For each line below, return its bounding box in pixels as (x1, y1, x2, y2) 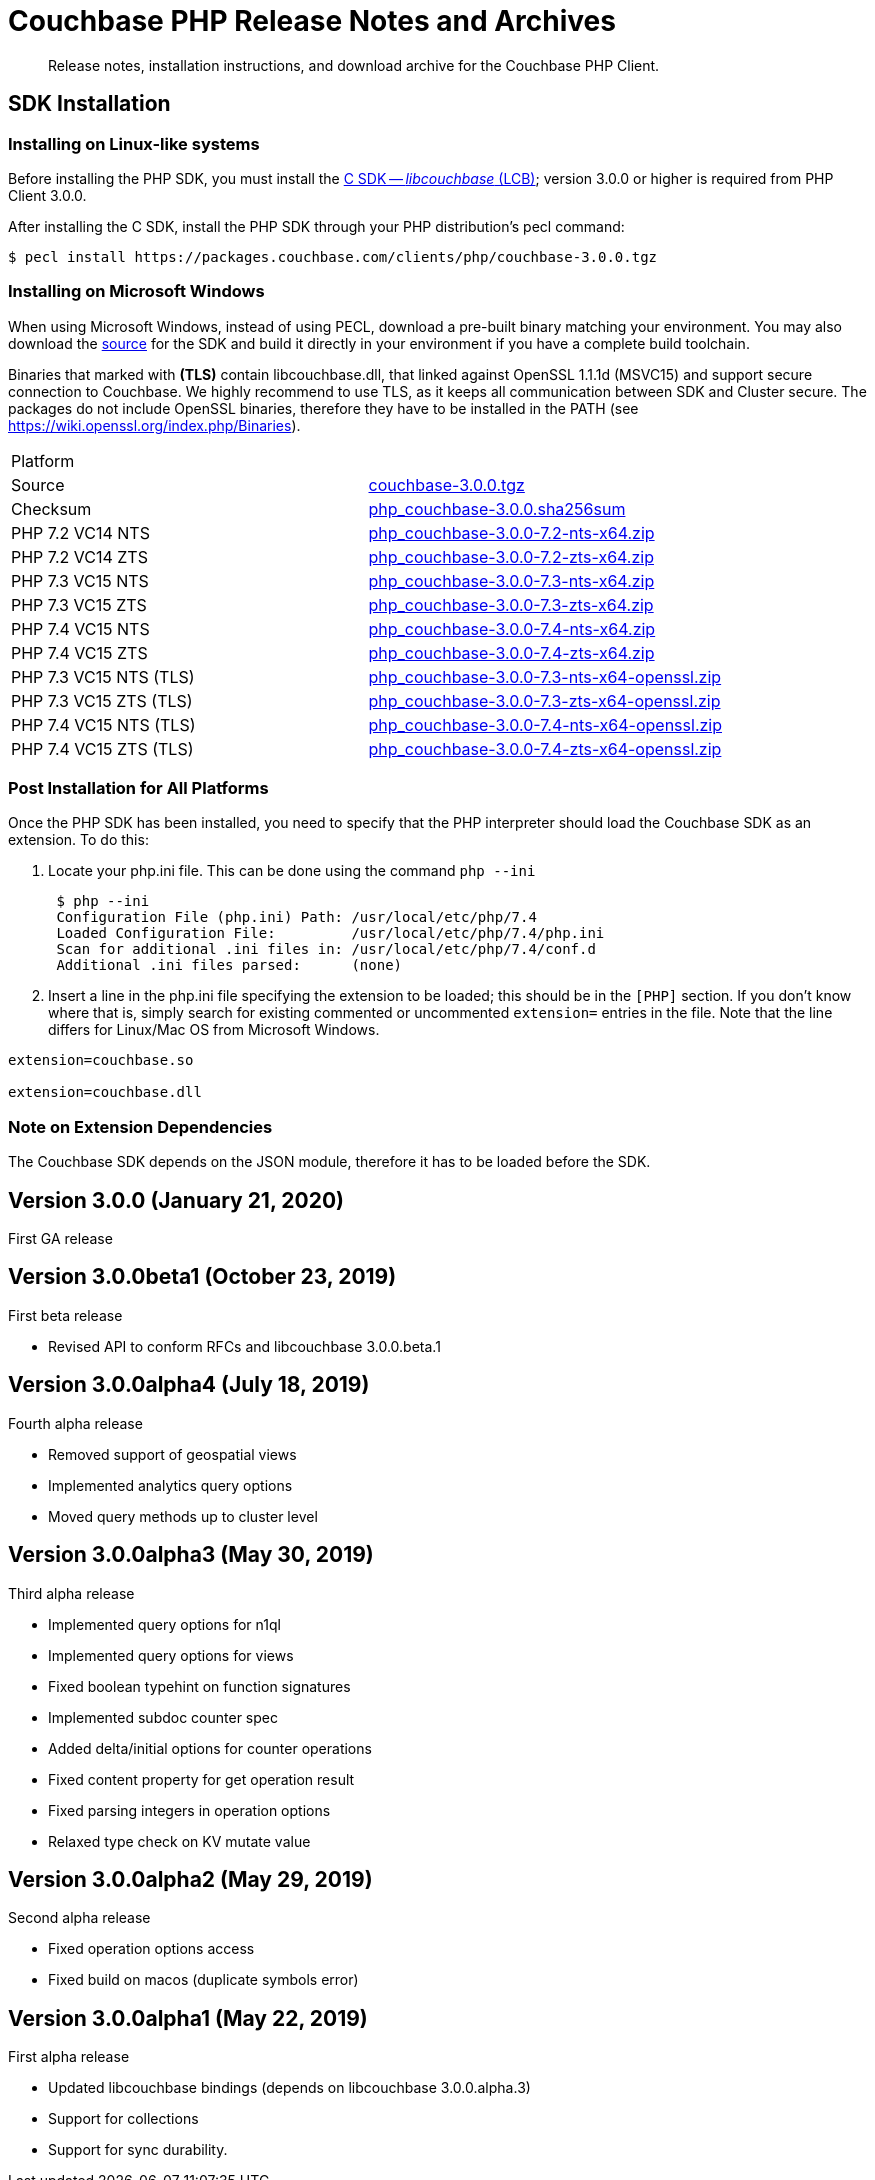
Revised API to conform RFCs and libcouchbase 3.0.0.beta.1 (48, 1337, 441, 1355)
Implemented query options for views (48, 1646, 294, 1664)
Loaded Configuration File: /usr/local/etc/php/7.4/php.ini (56, 925, 605, 942)
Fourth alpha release (8, 1414, 143, 1432)
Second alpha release (8, 1909, 151, 1927)
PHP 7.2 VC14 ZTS (11, 546, 148, 567)
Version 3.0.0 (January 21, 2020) (8, 1187, 344, 1213)
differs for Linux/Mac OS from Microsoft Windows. (48, 1021, 380, 1039)
